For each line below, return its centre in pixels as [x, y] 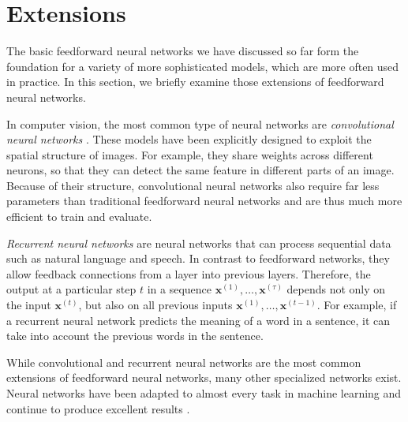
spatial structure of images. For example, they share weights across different [190, 154]
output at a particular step [71, 289]
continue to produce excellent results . [98, 408]
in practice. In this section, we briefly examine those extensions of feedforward [195, 82]
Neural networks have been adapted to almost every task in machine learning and [204, 393]
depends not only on [336, 289]
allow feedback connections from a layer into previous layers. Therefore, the [189, 273]
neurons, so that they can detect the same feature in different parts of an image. [200, 170]
